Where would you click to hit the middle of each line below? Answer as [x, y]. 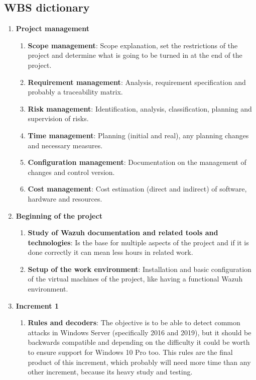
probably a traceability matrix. [75, 92]
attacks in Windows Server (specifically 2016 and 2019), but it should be [140, 332]
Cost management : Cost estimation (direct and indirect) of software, [137, 189]
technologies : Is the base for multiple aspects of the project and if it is [138, 242]
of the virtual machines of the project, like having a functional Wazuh [135, 279]
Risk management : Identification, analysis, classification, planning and [140, 108]
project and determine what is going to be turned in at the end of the [135, 55]
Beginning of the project [59, 215]
